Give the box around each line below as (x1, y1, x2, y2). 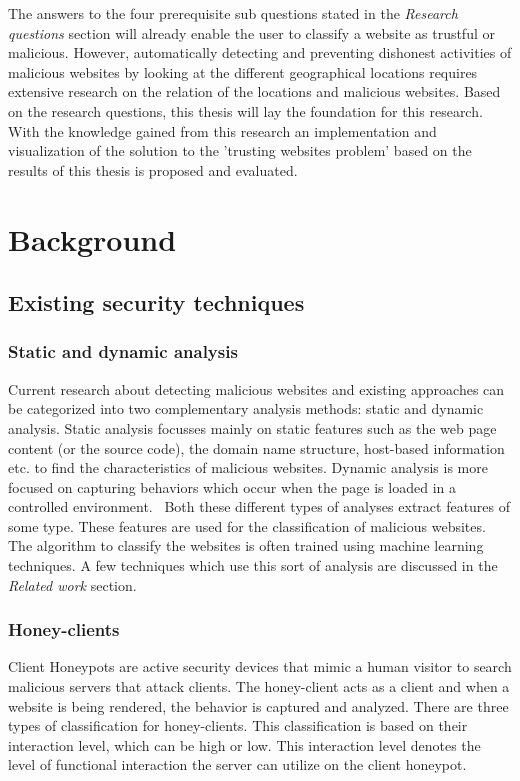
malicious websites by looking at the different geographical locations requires (8, 61, 478, 82)
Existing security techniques (8, 287, 305, 318)
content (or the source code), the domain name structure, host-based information (8, 437, 505, 458)
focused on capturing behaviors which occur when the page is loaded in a (8, 476, 456, 497)
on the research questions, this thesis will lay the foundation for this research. (8, 100, 483, 121)
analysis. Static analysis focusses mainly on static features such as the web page (8, 417, 497, 438)
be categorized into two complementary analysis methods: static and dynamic (8, 398, 484, 419)
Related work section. (8, 574, 137, 595)
